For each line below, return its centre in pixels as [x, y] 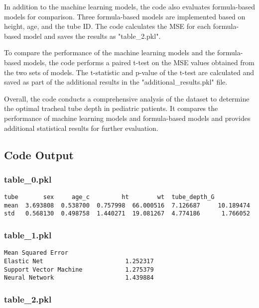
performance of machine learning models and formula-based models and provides [127, 118]
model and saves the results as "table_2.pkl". [92, 36]
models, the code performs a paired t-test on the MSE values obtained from [139, 62]
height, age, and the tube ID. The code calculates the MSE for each [108, 26]
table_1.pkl [28, 235]
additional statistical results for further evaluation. [81, 128]
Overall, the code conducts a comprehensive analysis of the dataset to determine [127, 98]
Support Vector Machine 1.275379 [79, 269]
